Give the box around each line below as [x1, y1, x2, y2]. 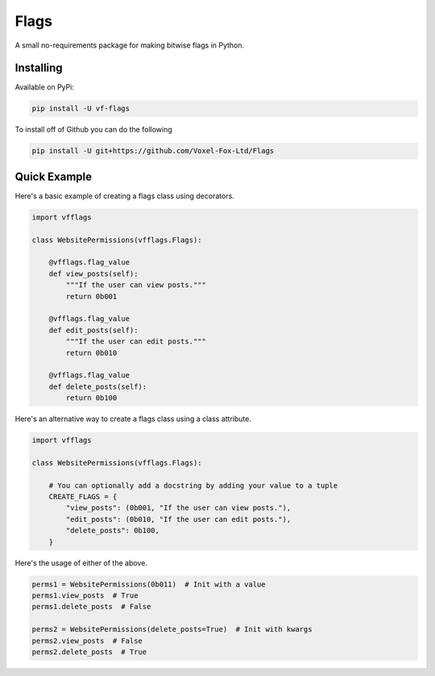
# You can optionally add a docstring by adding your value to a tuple [48, 481, 338, 490]
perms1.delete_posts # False [31, 602, 151, 611]
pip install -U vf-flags [31, 104, 130, 113]
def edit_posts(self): [48, 325, 139, 335]
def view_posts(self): [48, 269, 139, 278]
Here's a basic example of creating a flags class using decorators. [14, 190, 235, 201]
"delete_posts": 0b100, [65, 526, 160, 536]
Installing [14, 61, 64, 75]
